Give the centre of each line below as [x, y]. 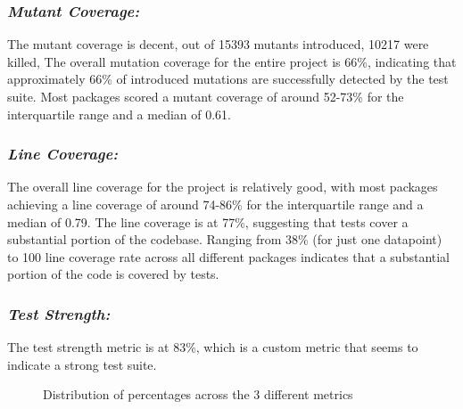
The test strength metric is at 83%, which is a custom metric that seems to [213, 347]
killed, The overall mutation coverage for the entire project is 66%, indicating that [232, 61]
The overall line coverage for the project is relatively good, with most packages [223, 187]
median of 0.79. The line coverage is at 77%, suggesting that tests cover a [208, 221]
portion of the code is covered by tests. [113, 274]
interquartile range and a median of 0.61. [119, 114]
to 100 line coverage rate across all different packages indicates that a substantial [229, 256]
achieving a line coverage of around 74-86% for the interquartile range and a [215, 204]
